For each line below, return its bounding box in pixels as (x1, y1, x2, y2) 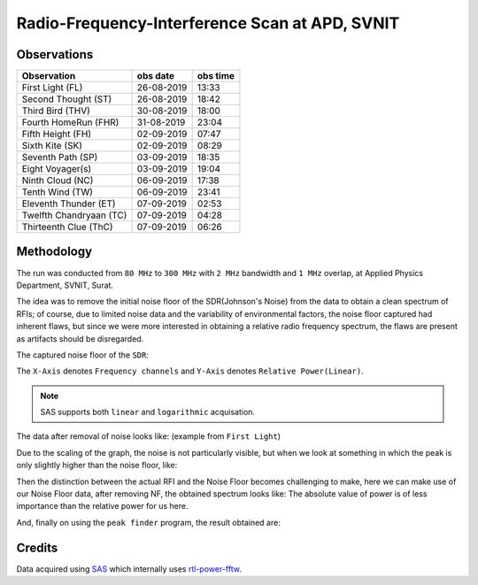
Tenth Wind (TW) (21, 186, 93, 198)
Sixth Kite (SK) (21, 140, 83, 152)
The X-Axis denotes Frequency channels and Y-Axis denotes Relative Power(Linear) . (16, 366, 364, 376)
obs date (136, 70, 175, 82)
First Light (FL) (21, 81, 83, 94)
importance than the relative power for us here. (16, 501, 189, 512)
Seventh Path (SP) (21, 151, 98, 164)
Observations (16, 47, 94, 62)
